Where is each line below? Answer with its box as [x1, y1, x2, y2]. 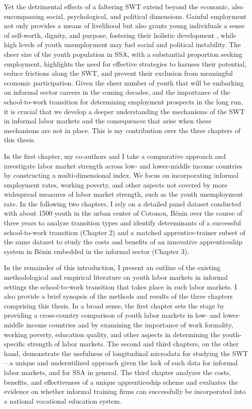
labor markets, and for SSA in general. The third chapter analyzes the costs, [4, 367, 231, 377]
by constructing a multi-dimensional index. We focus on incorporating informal [4, 170, 239, 180]
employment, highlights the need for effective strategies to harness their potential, [4, 58, 247, 68]
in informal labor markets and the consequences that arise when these [4, 116, 211, 126]
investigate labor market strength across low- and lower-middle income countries [4, 160, 243, 170]
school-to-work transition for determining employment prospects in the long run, [4, 96, 243, 106]
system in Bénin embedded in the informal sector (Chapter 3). [4, 246, 189, 256]
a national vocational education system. [4, 395, 122, 406]
